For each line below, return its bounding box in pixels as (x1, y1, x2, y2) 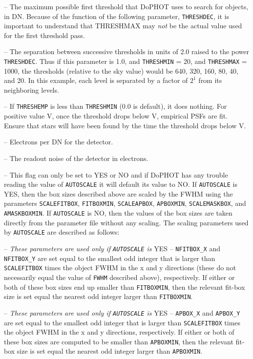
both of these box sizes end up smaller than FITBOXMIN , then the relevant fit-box (4, 281, 245, 292)
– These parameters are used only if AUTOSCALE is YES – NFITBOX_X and (4, 243, 220, 253)
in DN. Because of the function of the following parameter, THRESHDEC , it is (4, 11, 229, 21)
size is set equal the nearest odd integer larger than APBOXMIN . (17, 346, 203, 356)
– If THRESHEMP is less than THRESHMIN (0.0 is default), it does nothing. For (4, 101, 227, 111)
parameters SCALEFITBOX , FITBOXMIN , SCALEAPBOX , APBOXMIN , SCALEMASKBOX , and (4, 198, 246, 208)
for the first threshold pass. (4, 30, 85, 40)
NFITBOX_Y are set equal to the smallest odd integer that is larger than (4, 253, 215, 263)
